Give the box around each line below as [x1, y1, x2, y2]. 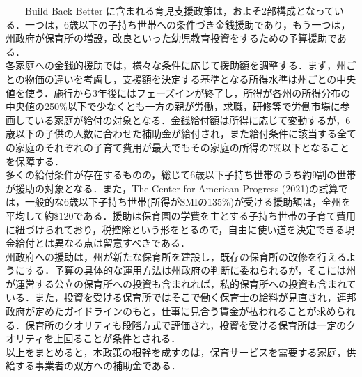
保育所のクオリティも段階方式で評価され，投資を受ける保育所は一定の [24, 317, 347, 332]
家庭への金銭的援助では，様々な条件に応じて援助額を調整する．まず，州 [15, 58, 347, 72]
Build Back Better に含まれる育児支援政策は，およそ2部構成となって [24, 3, 334, 17]
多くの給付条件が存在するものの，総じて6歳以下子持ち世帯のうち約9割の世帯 [6, 167, 356, 182]
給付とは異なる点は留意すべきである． [15, 236, 190, 250]
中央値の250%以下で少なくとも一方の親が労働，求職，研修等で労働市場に [6, 99, 340, 114]
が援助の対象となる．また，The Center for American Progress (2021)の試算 [6, 180, 338, 195]
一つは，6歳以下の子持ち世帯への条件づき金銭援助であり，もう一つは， [24, 17, 351, 31]
